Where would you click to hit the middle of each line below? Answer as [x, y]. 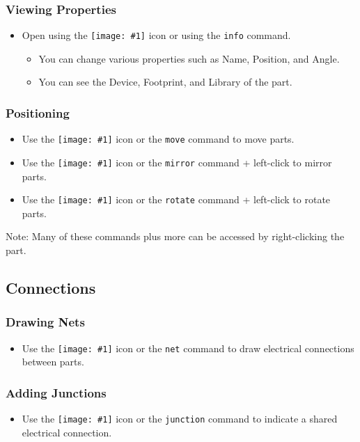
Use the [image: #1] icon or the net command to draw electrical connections [188, 348]
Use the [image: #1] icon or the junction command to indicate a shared [180, 419]
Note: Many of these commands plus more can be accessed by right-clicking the [175, 236]
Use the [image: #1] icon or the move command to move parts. [158, 139]
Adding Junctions [56, 392]
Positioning [38, 112]
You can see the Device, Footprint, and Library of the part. [165, 82]
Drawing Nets [45, 322]
